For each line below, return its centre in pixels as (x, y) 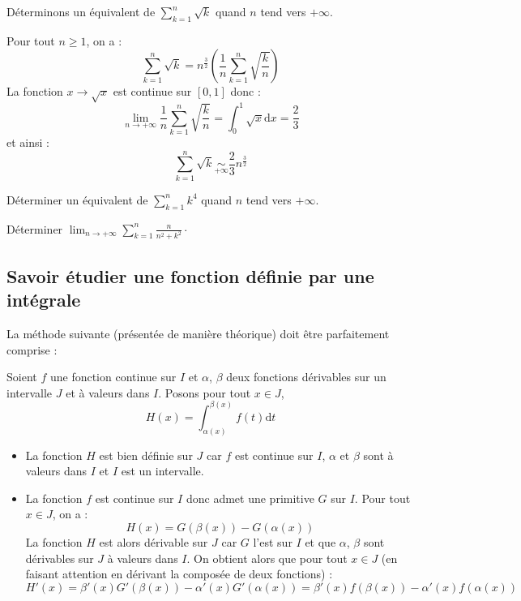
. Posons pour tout (205, 392)
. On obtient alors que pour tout (267, 558)
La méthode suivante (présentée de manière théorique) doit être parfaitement (198, 333)
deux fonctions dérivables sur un (306, 377)
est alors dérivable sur (154, 542)
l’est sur (273, 542)
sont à (378, 455)
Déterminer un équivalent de (77, 199)
